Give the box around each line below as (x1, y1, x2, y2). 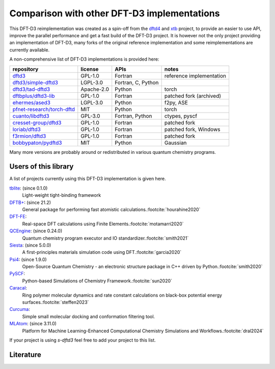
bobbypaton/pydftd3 (12, 139, 62, 146)
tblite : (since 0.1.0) (9, 185, 48, 191)
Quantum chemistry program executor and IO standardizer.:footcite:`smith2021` (22, 235, 189, 241)
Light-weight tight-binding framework (22, 192, 101, 198)
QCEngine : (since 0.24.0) (9, 228, 63, 234)
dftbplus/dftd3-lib (12, 92, 56, 99)
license (80, 65, 99, 72)
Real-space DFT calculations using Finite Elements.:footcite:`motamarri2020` (22, 221, 184, 227)
